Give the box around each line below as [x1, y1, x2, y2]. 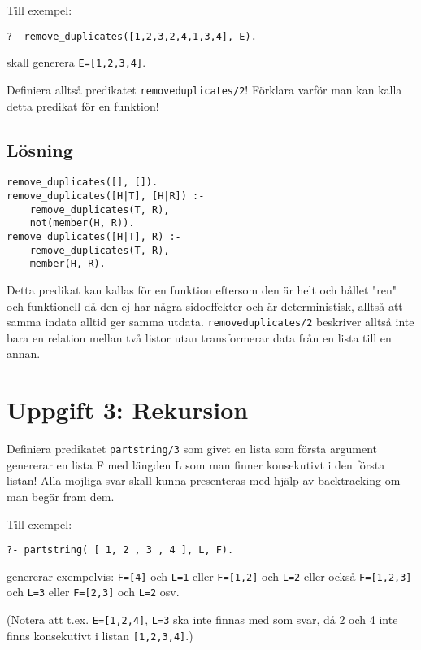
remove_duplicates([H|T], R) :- [7, 230, 181, 242]
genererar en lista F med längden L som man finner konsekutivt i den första [7, 456, 385, 473]
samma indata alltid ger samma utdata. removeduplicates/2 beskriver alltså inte [7, 313, 414, 330]
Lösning [7, 137, 73, 162]
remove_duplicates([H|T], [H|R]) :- [7, 190, 205, 203]
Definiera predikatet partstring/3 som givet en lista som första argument [7, 440, 377, 457]
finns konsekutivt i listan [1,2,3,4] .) [7, 626, 193, 643]
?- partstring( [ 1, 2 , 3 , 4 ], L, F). [7, 544, 234, 556]
